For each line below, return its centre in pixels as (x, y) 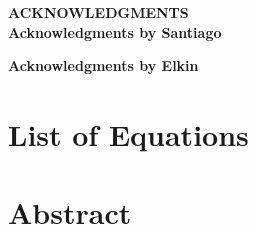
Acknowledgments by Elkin (103, 65)
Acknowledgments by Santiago (115, 31)
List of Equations (128, 133)
